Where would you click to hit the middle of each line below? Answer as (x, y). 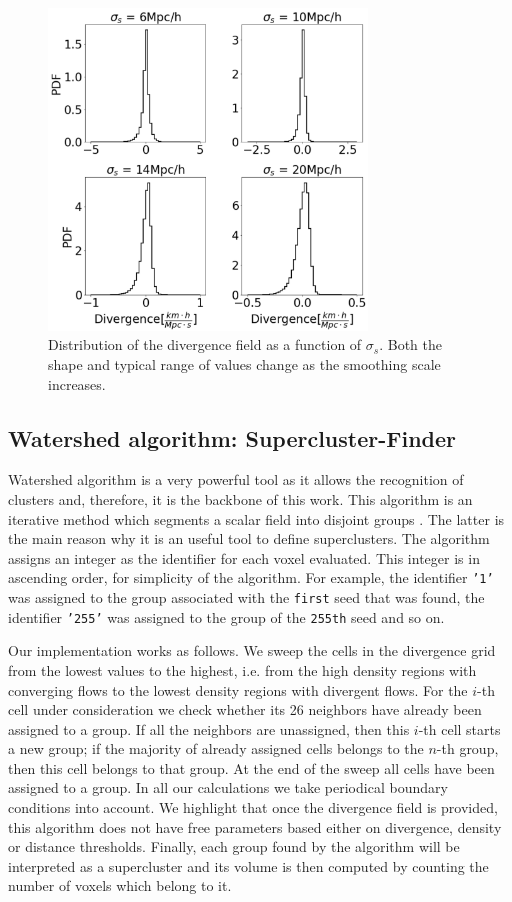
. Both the (410, 344)
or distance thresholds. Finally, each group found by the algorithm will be (234, 846)
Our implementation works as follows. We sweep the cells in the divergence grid (252, 650)
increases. (77, 383)
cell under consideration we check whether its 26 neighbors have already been (245, 709)
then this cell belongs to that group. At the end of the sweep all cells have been (251, 767)
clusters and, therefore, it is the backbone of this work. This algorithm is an (240, 498)
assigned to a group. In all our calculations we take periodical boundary (228, 787)
